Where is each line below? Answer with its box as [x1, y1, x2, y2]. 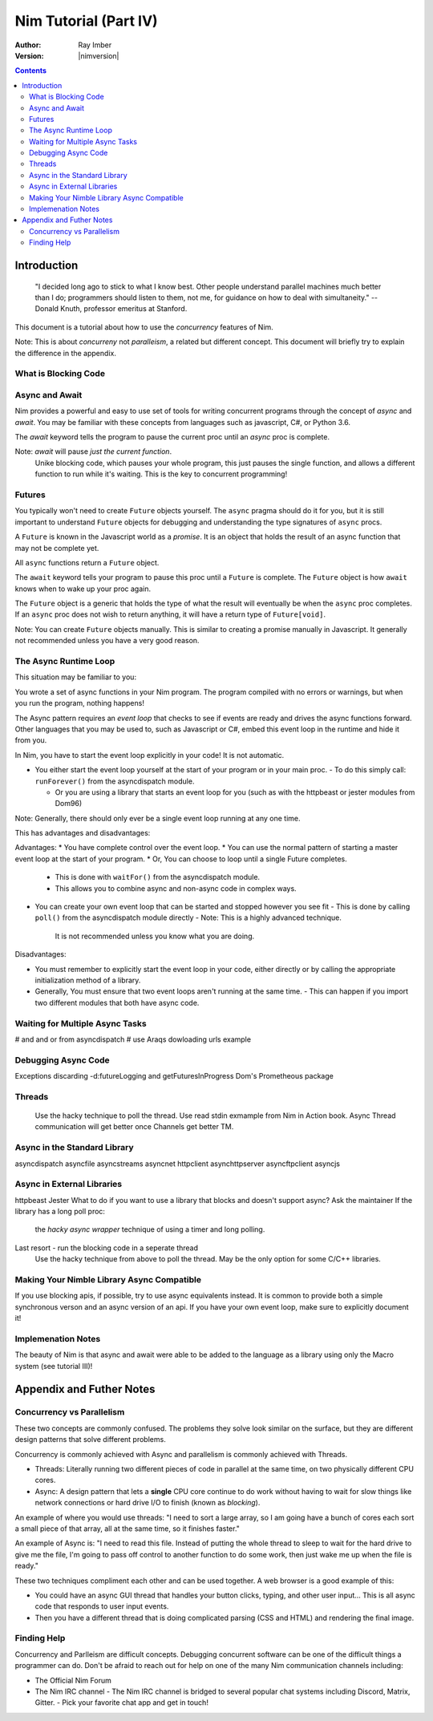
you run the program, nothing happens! [14, 699, 144, 708]
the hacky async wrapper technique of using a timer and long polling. [34, 1225, 265, 1234]
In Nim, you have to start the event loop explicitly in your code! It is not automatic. [14, 750, 285, 759]
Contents [14, 66, 47, 75]
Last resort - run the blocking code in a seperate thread [14, 1243, 199, 1253]
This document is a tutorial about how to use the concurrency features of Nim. [14, 322, 274, 332]
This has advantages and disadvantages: [14, 828, 151, 838]
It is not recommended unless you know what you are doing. [55, 931, 255, 941]
